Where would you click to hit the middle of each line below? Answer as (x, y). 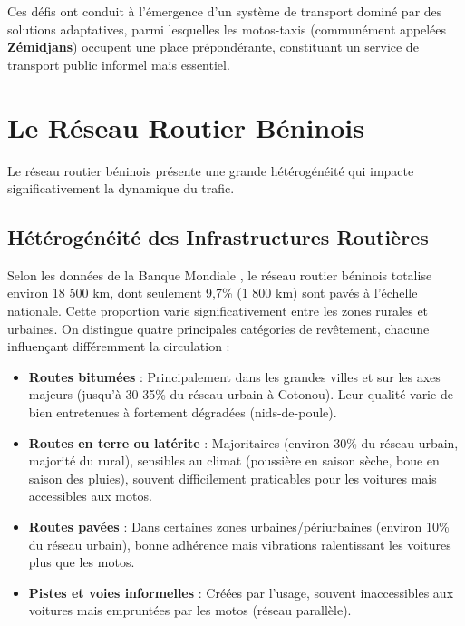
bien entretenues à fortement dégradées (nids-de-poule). (183, 412)
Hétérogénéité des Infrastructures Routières (218, 237)
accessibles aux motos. (90, 496)
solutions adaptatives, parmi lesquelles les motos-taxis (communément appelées (227, 29)
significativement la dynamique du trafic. (121, 188)
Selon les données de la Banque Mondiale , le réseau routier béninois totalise (220, 274)
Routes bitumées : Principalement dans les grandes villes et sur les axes (234, 376)
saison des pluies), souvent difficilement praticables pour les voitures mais (232, 478)
